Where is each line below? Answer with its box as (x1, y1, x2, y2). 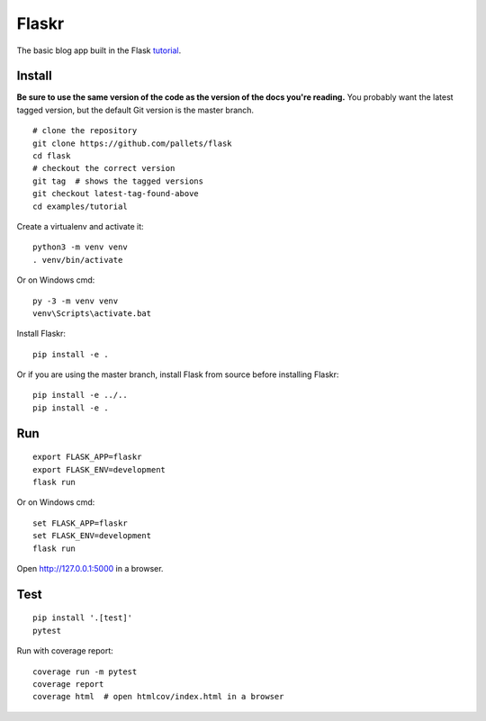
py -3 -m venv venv (32, 295, 119, 306)
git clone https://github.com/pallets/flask (32, 138, 233, 149)
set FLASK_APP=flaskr (32, 518, 128, 528)
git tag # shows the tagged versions (32, 176, 204, 186)
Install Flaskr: (16, 329, 67, 339)
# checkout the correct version (32, 163, 175, 174)
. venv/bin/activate (32, 255, 123, 265)
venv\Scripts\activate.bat (32, 308, 152, 319)
